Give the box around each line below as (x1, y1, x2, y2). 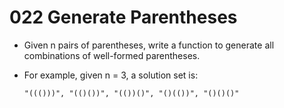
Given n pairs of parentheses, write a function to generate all (23, 39, 275, 51)
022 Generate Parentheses (9, 6, 238, 29)
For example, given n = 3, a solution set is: (23, 69, 199, 81)
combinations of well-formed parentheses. (23, 49, 201, 61)
